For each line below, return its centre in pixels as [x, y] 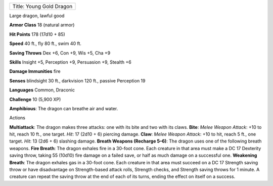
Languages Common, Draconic [42, 90]
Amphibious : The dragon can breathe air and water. [64, 108]
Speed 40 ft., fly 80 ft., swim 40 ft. [45, 43]
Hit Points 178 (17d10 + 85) [37, 34]
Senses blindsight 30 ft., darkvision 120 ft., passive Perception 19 [77, 80]
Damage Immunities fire [35, 71]
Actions [17, 118]
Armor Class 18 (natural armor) [42, 25]
